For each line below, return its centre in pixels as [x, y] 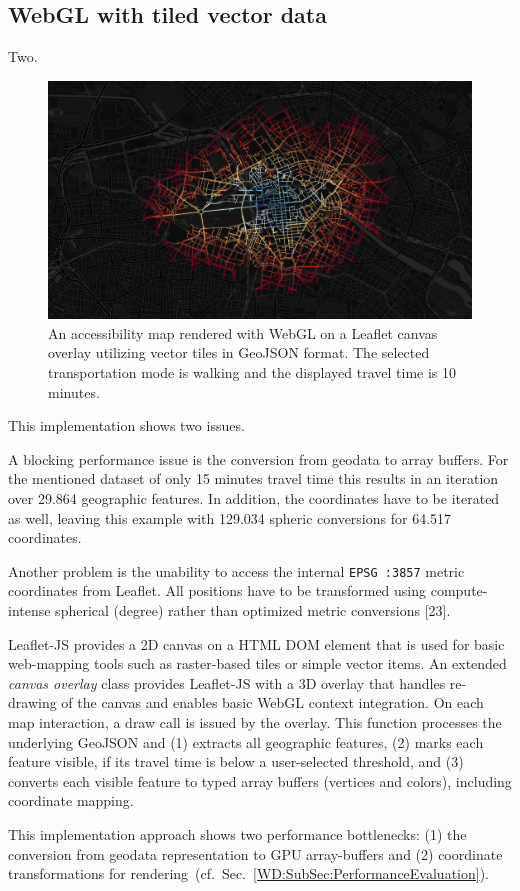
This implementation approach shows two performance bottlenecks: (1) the [237, 834]
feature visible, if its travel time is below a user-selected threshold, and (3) [236, 761]
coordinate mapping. [71, 800]
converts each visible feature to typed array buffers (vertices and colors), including [260, 780]
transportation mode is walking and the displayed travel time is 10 [252, 372]
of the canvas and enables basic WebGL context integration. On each [272, 702]
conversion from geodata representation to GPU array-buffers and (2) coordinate [255, 853]
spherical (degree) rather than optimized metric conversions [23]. [253, 610]
